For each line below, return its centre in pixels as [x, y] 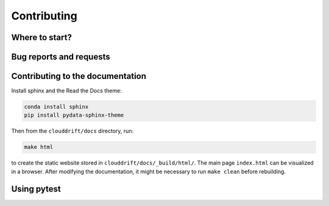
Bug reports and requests [61, 57]
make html [39, 147]
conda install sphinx [56, 107]
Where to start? [42, 37]
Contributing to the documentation [79, 76]
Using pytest [36, 189]
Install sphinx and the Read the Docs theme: [66, 91]
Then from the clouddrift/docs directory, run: [73, 131]
